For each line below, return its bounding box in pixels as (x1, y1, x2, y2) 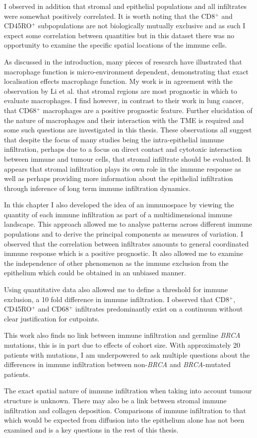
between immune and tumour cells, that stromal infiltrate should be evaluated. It (4, 153, 251, 164)
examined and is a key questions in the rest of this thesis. (4, 424, 179, 435)
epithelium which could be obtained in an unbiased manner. (4, 267, 186, 278)
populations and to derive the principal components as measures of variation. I (4, 229, 244, 239)
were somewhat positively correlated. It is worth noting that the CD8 (4, 10, 215, 21)
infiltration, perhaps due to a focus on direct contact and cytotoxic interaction (4, 144, 242, 154)
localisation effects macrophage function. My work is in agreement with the (4, 76, 233, 86)
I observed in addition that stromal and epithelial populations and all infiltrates (4, 1, 247, 11)
